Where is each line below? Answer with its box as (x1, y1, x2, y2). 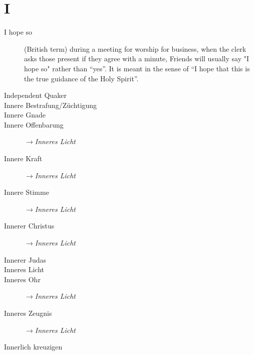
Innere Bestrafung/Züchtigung (4, 99, 97, 110)
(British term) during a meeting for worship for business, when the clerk (24, 43, 246, 54)
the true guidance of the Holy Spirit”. (24, 73, 139, 83)
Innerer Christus (4, 220, 55, 231)
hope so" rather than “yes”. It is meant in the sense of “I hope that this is (24, 63, 250, 73)
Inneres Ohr (4, 274, 41, 284)
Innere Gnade (4, 109, 46, 120)
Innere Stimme (4, 187, 49, 197)
